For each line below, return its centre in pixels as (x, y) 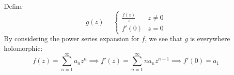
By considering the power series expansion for (72, 38)
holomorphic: (23, 48)
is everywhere (210, 38)
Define (13, 6)
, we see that (164, 38)
